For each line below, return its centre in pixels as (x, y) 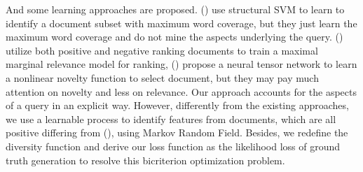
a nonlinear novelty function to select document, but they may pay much (162, 77)
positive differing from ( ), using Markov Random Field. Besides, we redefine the (177, 132)
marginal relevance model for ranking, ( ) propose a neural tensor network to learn (181, 64)
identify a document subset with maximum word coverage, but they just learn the (181, 23)
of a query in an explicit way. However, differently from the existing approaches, (177, 105)
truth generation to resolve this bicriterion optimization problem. (145, 160)
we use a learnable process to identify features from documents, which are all (171, 119)
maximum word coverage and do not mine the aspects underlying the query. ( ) (174, 37)
